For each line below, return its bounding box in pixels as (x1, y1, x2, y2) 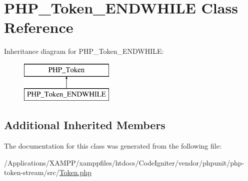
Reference (4, 17, 73, 37)
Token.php (59, 167, 91, 178)
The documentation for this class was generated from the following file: (4, 141, 221, 151)
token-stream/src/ (4, 167, 59, 178)
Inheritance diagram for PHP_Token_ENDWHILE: (4, 46, 164, 56)
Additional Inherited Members (4, 117, 165, 133)
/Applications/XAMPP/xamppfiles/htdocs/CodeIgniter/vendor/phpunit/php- (4, 157, 244, 168)
